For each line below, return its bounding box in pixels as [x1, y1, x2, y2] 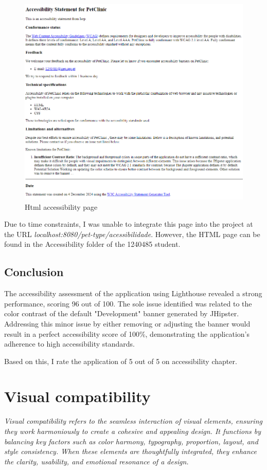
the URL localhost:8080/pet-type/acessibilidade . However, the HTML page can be [4, 228, 260, 239]
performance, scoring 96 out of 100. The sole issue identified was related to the [4, 298, 252, 309]
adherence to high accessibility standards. [4, 338, 135, 349]
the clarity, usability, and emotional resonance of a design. [4, 456, 189, 466]
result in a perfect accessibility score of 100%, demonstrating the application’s [4, 328, 250, 339]
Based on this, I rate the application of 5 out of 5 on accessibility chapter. [4, 355, 237, 366]
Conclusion [4, 264, 64, 280]
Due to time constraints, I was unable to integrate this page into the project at [4, 219, 253, 229]
